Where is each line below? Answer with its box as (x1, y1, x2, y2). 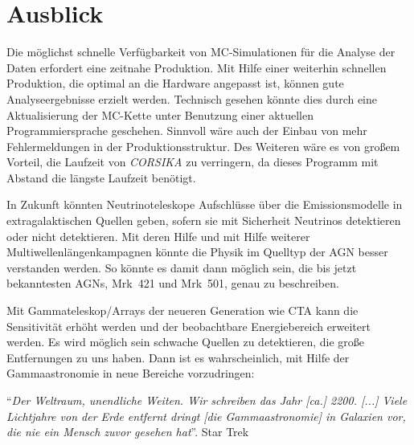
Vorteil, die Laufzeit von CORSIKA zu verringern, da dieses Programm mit (6, 153, 379, 170)
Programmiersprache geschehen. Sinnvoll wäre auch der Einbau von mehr (6, 122, 367, 139)
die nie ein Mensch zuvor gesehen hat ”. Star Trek (6, 423, 249, 440)
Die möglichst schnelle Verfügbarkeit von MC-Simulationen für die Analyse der (6, 43, 396, 60)
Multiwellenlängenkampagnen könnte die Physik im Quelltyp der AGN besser (6, 243, 388, 260)
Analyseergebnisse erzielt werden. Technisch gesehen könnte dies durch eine (6, 90, 378, 107)
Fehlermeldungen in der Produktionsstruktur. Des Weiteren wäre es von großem (6, 137, 400, 154)
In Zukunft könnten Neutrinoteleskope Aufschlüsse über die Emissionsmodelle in (6, 196, 403, 213)
